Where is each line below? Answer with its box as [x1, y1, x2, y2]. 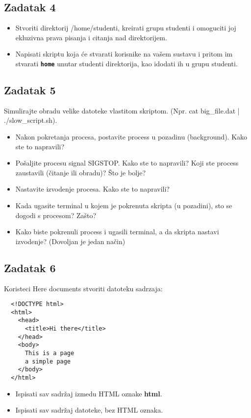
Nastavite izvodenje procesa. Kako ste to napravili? [15, 184, 170, 194]
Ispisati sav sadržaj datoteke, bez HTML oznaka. [15, 405, 163, 415]
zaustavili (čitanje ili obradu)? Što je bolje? [15, 167, 146, 177]
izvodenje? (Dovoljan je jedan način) [15, 236, 125, 246]
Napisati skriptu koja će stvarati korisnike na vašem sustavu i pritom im [15, 49, 233, 59]
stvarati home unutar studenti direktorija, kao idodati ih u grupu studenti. [15, 58, 238, 68]
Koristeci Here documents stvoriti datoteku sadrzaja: [4, 283, 163, 293]
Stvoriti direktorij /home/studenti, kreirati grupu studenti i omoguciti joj [15, 23, 236, 33]
